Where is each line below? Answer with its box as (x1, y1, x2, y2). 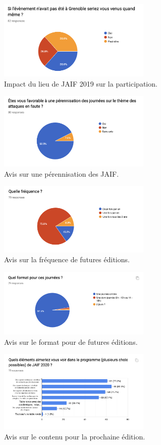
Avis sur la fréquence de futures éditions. (4, 254, 130, 265)
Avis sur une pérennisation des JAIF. (4, 168, 119, 179)
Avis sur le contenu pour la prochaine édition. (4, 431, 145, 441)
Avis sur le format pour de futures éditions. (4, 336, 138, 347)
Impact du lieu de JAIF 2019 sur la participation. (4, 78, 157, 89)
